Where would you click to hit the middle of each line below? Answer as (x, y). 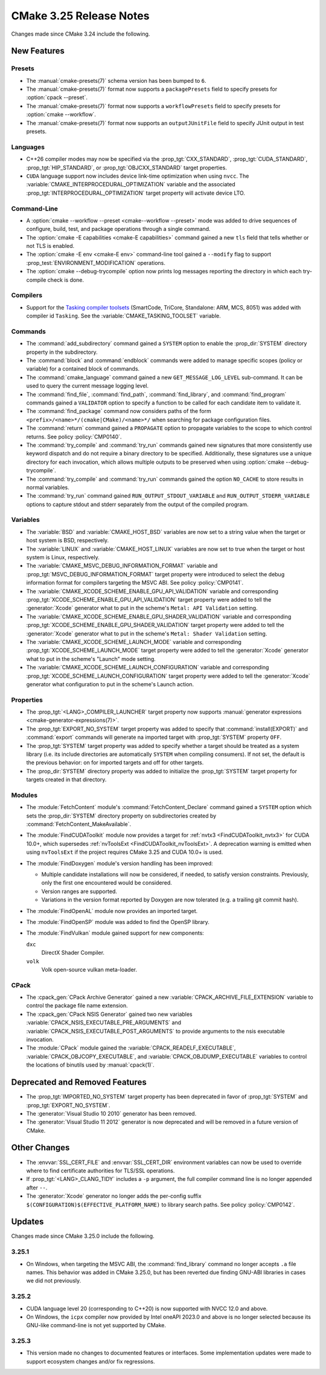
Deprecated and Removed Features (79, 1082)
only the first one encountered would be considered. (107, 883)
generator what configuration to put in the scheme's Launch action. (110, 684)
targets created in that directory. (66, 779)
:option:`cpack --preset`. (57, 97)
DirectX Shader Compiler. (73, 953)
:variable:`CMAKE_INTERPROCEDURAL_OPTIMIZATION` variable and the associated (131, 184)
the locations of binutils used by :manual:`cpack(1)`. (91, 1065)
